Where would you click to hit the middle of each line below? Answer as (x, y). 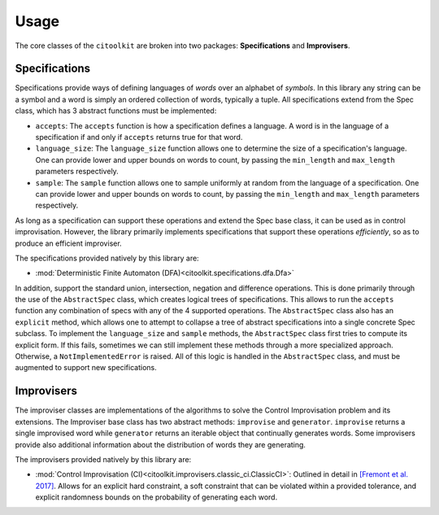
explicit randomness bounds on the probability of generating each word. (156, 497)
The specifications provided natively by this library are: (107, 258)
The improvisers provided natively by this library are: (103, 459)
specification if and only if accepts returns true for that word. (139, 137)
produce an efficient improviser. (68, 243)
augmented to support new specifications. (86, 368)
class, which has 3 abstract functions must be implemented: (116, 111)
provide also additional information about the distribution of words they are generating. (161, 444)
